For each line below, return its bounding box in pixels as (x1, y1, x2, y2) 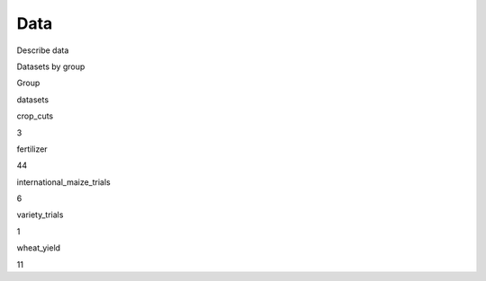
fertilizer (16, 144, 49, 154)
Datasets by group (16, 61, 85, 72)
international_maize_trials (16, 176, 112, 188)
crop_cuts (16, 110, 54, 121)
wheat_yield (16, 242, 61, 253)
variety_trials (16, 209, 64, 220)
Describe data (16, 45, 69, 56)
